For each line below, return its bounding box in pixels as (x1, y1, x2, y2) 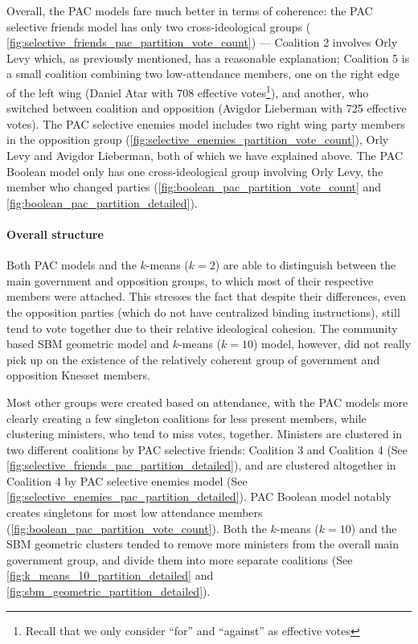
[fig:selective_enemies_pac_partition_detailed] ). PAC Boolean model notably (6, 488, 391, 505)
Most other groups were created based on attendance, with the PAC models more (6, 393, 408, 410)
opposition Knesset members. (6, 367, 150, 384)
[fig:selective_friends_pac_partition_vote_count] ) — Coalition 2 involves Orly (6, 34, 398, 51)
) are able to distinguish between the (215, 256, 396, 273)
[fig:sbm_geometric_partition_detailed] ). (6, 583, 211, 600)
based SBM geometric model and (6, 335, 170, 352)
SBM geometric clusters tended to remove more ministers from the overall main (6, 535, 399, 552)
